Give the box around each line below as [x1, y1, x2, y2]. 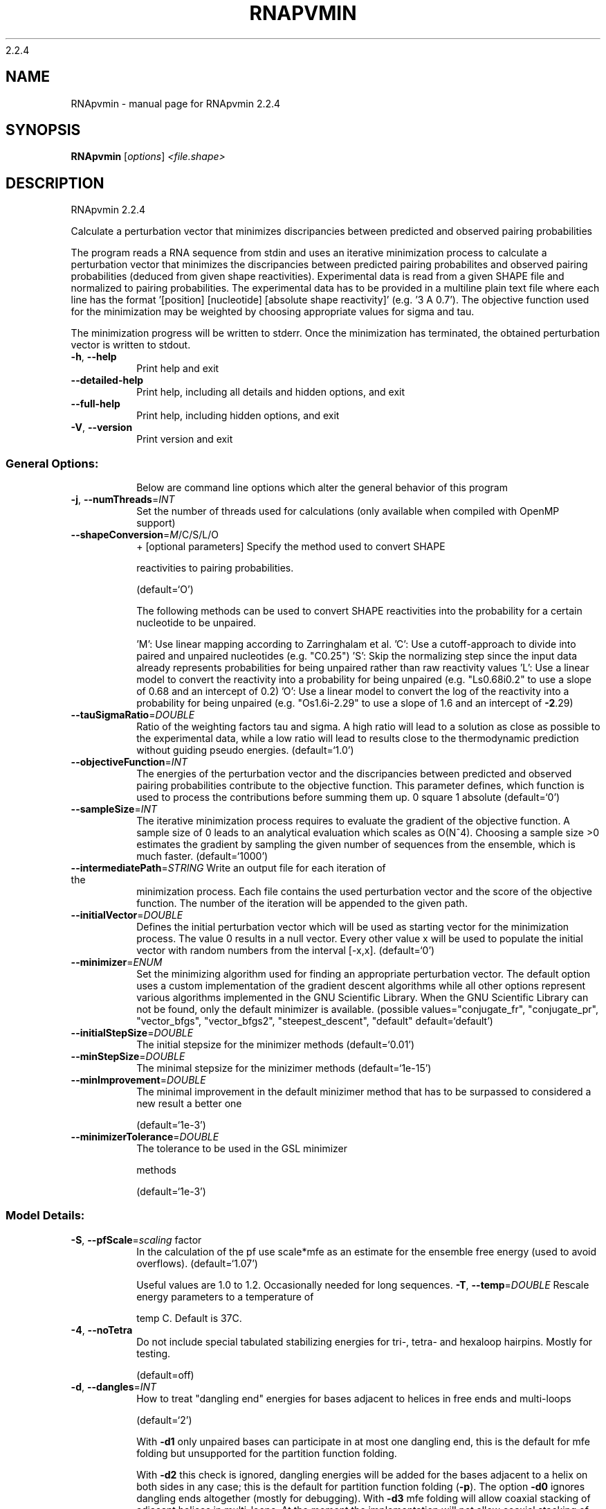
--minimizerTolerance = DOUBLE [71, 1131, 219, 1143]
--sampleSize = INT [71, 803, 158, 815]
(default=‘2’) [136, 1413, 192, 1426]
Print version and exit [136, 433, 233, 445]
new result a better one [136, 1097, 242, 1110]
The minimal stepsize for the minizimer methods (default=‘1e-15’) [136, 1062, 432, 1075]
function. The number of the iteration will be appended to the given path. [136, 897, 468, 910]
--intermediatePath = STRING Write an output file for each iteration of [71, 862, 386, 874]
